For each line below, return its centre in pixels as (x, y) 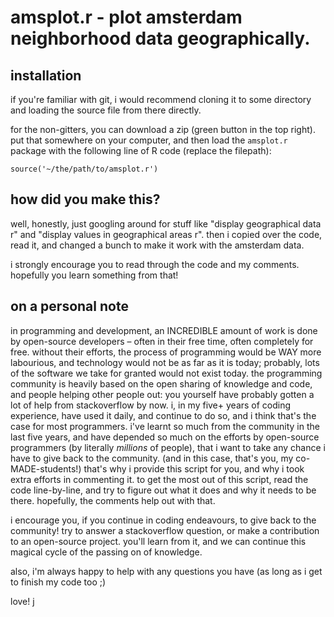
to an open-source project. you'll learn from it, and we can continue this (158, 541)
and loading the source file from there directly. (106, 110)
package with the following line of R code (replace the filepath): (141, 150)
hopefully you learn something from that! (94, 275)
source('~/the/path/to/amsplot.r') (84, 169)
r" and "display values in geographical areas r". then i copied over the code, (166, 234)
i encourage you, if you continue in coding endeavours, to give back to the (163, 520)
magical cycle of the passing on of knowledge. (106, 552)
